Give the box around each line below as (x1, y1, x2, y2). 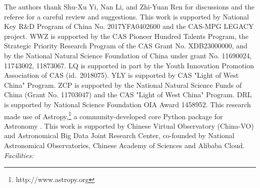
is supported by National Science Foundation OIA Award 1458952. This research (4, 99, 251, 109)
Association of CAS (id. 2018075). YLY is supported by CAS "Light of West (4, 70, 239, 80)
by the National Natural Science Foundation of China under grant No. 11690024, (4, 50, 252, 60)
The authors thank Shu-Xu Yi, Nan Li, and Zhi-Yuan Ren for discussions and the (4, 1, 255, 11)
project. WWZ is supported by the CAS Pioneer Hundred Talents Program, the (4, 30, 248, 41)
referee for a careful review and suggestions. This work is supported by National (4, 11, 249, 21)
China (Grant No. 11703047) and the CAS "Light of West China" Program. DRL (4, 89, 252, 100)
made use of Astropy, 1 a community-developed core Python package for (4, 109, 223, 121)
